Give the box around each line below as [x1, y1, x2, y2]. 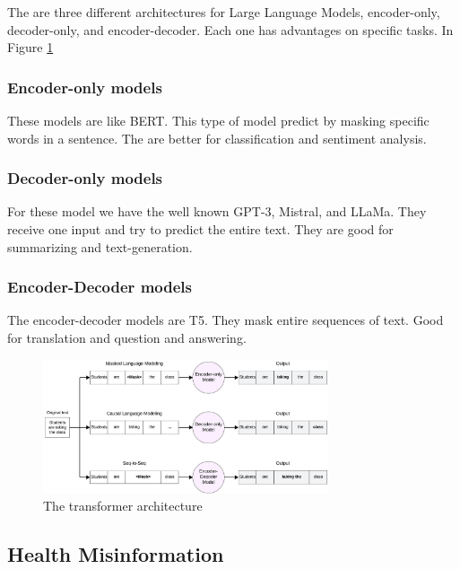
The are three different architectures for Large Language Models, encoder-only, [7, 3, 440, 21]
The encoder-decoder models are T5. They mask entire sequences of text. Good [7, 311, 444, 329]
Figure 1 [7, 38, 54, 57]
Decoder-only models [7, 167, 163, 189]
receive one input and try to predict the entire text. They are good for [7, 220, 394, 238]
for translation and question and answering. [7, 328, 247, 346]
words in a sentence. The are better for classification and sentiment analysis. [7, 128, 427, 147]
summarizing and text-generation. [7, 237, 193, 256]
